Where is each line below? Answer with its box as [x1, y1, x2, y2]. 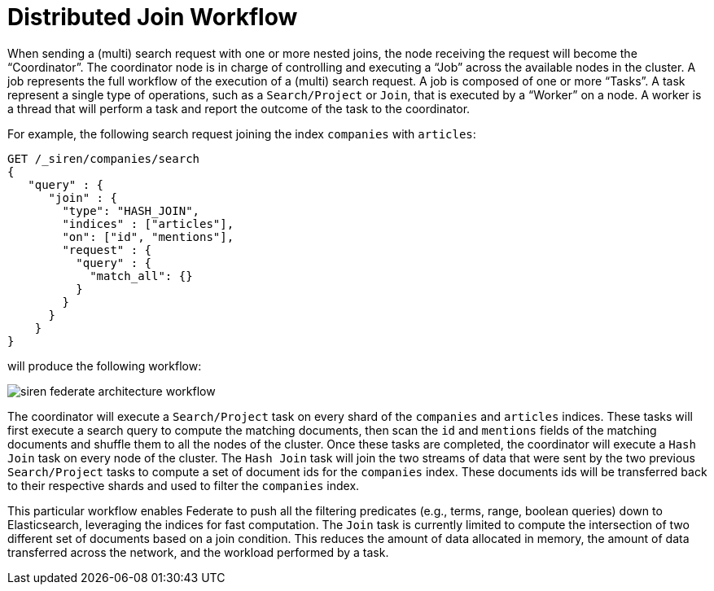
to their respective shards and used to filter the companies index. [7, 478, 360, 492]
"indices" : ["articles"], [62, 217, 234, 230]
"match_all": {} [90, 269, 193, 282]
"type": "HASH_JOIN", [62, 204, 200, 217]
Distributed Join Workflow [7, 3, 298, 31]
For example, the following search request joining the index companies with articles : [7, 126, 476, 141]
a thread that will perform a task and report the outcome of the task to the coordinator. [7, 101, 471, 116]
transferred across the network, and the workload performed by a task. [7, 545, 389, 559]
